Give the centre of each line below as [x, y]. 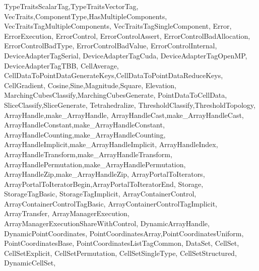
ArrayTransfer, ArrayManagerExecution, [67, 213]
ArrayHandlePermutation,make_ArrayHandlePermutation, [95, 164]
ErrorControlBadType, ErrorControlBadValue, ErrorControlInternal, [111, 46]
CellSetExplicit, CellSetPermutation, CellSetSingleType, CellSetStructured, [120, 253]
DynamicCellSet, [30, 263]
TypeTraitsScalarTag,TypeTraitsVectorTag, [71, 6]
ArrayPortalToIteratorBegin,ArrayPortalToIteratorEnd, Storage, [104, 184]
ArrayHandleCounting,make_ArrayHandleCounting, [85, 134]
